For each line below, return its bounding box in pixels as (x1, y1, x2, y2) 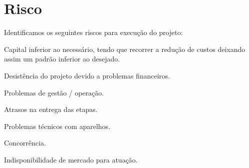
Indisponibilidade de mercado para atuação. (4, 154, 138, 164)
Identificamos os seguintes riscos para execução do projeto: (4, 27, 183, 37)
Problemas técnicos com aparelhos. (4, 120, 110, 131)
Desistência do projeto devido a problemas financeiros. (4, 70, 170, 80)
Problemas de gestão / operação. (4, 87, 104, 97)
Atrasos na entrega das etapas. (4, 104, 98, 114)
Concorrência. (4, 137, 46, 148)
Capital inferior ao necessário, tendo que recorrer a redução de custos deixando (4, 43, 246, 54)
